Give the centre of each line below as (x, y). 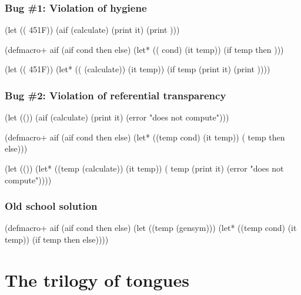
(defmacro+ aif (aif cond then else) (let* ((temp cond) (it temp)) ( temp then (145, 137)
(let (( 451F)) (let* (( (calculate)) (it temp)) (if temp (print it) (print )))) (138, 69)
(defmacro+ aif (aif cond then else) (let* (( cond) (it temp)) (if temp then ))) (144, 49)
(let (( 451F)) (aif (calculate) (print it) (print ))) (92, 30)
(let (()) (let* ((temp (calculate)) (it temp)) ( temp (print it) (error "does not (144, 168)
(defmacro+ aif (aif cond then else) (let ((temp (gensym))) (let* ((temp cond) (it (151, 228)
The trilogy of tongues (97, 279)
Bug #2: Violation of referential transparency (116, 95)
